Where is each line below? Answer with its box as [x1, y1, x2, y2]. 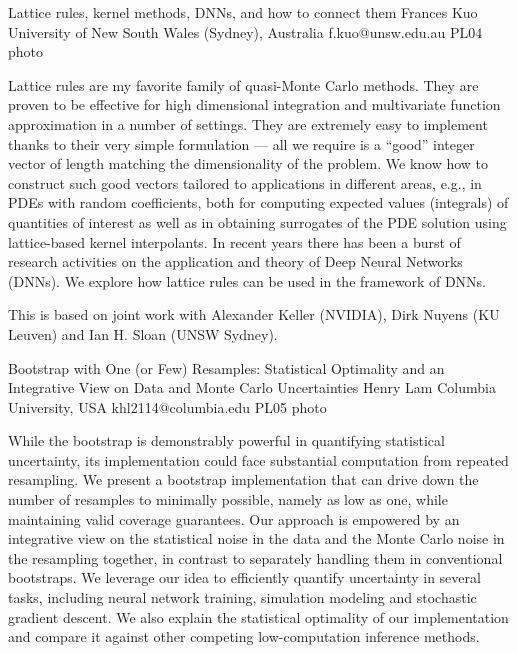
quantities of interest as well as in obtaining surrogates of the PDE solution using [8, 211, 507, 232]
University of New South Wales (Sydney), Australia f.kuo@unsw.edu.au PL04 [8, 21, 483, 42]
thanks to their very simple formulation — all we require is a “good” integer [8, 133, 475, 154]
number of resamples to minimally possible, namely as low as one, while [8, 489, 448, 510]
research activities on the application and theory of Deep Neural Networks [8, 251, 463, 272]
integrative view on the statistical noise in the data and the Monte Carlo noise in [8, 528, 505, 549]
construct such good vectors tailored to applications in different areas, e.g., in [8, 172, 482, 193]
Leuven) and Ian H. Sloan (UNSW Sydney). [8, 323, 278, 344]
